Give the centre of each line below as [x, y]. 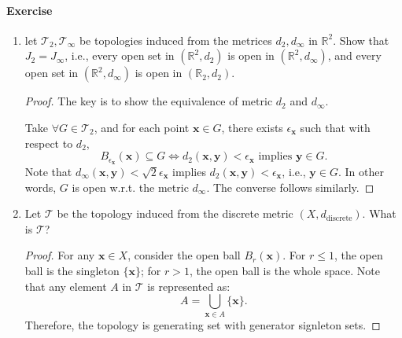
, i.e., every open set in [120, 55]
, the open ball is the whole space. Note [284, 270]
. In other [361, 172]
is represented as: [189, 286]
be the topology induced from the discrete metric [175, 213]
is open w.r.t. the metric [130, 187]
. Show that [361, 40]
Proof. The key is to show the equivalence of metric [149, 101]
